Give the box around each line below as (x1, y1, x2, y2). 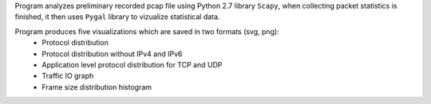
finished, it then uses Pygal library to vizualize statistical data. (14, 12, 220, 21)
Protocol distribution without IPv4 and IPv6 (42, 48, 183, 59)
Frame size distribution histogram (42, 82, 152, 91)
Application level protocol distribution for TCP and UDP (42, 60, 223, 69)
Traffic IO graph (42, 71, 94, 81)
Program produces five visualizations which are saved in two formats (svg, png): (14, 26, 279, 36)
